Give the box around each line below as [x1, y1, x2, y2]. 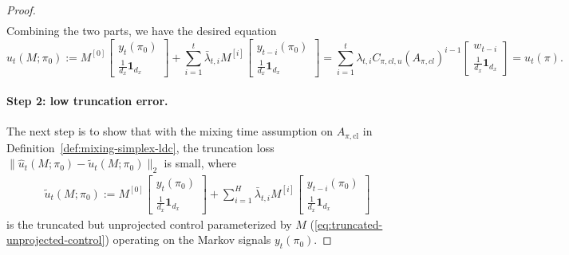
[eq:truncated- [314, 215, 383, 232]
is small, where [164, 155, 236, 171]
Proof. [6, 2, 36, 18]
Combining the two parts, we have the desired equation [6, 22, 277, 39]
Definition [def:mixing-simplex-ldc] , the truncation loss [6, 139, 275, 155]
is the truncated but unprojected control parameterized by [6, 215, 292, 232]
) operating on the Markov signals [105, 231, 271, 248]
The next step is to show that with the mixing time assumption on [6, 123, 334, 139]
